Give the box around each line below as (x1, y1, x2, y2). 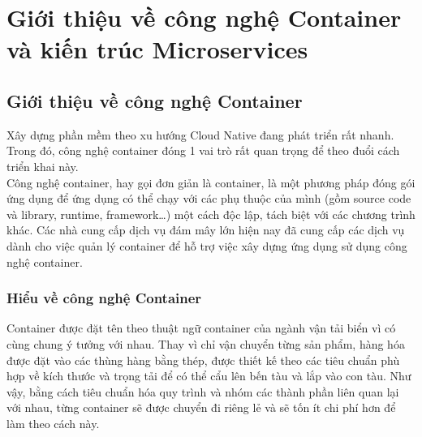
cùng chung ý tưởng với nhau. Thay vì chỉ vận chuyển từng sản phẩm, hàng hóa (6, 335, 405, 352)
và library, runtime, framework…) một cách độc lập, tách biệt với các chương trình (6, 205, 416, 222)
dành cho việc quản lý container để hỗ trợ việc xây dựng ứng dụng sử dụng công (6, 237, 407, 254)
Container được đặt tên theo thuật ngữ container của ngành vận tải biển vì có (6, 319, 396, 336)
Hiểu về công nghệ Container (6, 288, 202, 308)
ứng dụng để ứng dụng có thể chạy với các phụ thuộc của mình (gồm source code (6, 190, 411, 207)
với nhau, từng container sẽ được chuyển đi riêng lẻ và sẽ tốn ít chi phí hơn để (6, 399, 396, 416)
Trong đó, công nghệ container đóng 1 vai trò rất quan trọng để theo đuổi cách (6, 142, 400, 159)
